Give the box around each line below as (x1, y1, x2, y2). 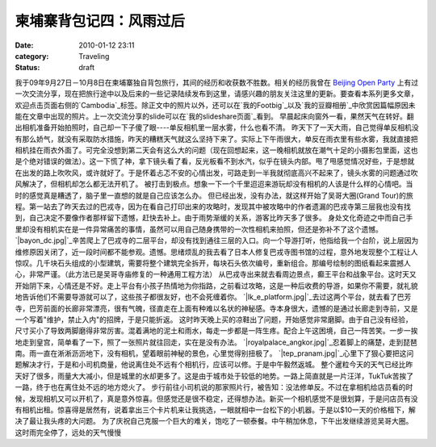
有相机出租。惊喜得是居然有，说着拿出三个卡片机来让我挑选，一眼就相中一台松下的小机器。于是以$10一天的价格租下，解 (15, 405, 416, 415)
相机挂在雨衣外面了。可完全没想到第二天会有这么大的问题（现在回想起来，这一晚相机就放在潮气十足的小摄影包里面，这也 (15, 145, 418, 155)
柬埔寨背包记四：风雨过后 (15, 12, 186, 30)
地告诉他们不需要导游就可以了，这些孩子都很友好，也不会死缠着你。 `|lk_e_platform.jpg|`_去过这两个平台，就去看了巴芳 (15, 292, 412, 302)
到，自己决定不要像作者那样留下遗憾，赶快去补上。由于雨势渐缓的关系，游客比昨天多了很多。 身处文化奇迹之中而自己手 (15, 213, 413, 223)
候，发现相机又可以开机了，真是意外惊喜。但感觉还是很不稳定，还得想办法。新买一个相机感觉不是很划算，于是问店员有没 (15, 394, 418, 403)
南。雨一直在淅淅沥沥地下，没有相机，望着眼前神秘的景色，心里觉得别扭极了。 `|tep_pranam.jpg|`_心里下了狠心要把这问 (15, 349, 414, 358)
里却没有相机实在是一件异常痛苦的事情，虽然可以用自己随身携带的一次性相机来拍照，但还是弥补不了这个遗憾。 (15, 224, 383, 234)
